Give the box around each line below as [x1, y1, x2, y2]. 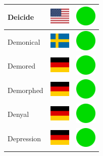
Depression [8, 133, 41, 144]
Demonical [8, 36, 40, 47]
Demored [8, 60, 36, 71]
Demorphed [8, 84, 43, 95]
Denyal [8, 109, 29, 119]
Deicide [8, 11, 34, 22]
